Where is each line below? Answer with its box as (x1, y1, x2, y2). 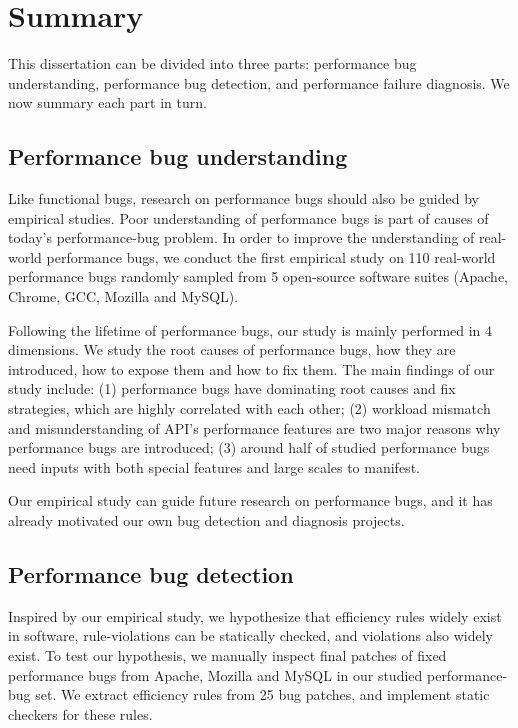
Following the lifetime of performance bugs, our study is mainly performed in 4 (8, 319, 493, 340)
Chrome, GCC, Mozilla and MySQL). (8, 286, 239, 307)
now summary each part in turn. (8, 92, 207, 113)
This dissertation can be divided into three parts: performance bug (8, 53, 417, 74)
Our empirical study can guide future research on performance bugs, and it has (8, 490, 493, 511)
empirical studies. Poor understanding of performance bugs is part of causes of (8, 207, 489, 228)
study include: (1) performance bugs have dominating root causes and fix (8, 378, 456, 399)
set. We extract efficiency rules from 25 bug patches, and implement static (35, 684, 490, 705)
